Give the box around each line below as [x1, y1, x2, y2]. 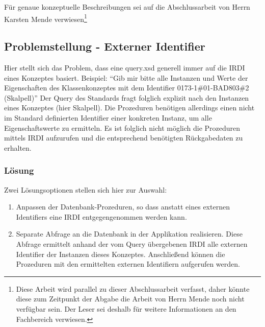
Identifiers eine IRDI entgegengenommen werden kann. [16, 211, 187, 222]
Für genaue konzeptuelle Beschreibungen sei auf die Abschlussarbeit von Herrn [4, 2, 250, 12]
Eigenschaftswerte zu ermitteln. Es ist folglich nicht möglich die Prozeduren [4, 122, 241, 133]
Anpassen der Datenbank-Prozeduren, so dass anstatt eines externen [16, 201, 230, 212]
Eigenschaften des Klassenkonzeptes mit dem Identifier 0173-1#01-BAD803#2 [4, 82, 249, 93]
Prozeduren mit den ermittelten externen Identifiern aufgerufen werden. [16, 259, 240, 269]
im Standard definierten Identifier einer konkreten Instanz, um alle [4, 112, 212, 123]
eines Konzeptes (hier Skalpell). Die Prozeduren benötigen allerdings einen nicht [4, 102, 255, 113]
